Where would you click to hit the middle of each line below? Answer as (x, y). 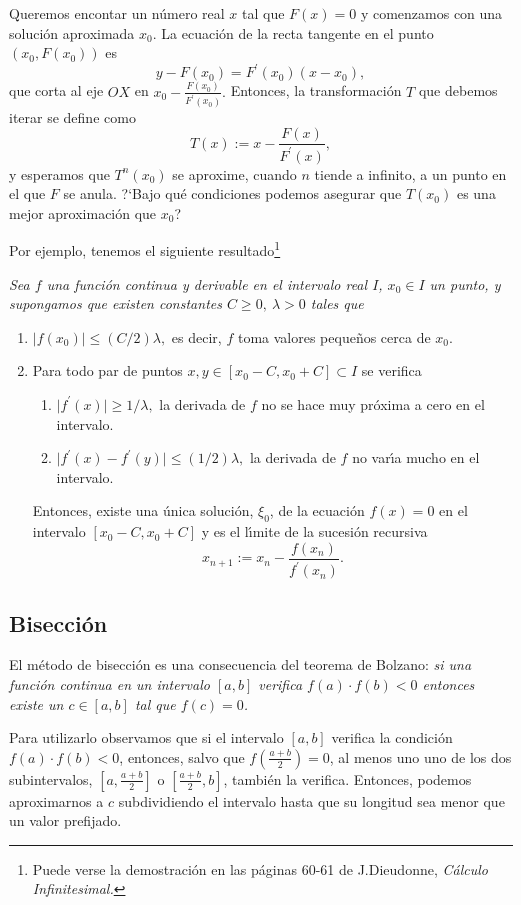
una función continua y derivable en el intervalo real (207, 283)
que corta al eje (56, 90)
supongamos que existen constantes (115, 303)
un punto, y (465, 283)
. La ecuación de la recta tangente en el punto (293, 32)
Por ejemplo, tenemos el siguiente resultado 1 (145, 248)
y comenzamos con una (431, 13)
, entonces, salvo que (182, 756)
